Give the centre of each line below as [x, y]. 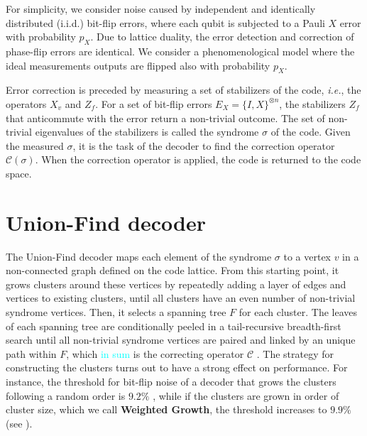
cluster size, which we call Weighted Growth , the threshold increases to [166, 409]
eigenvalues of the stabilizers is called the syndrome [147, 132]
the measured [35, 145]
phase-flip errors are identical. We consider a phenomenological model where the [180, 51]
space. [19, 173]
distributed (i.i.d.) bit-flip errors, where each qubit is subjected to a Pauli [165, 22]
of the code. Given [311, 132]
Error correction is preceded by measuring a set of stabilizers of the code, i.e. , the [183, 90]
